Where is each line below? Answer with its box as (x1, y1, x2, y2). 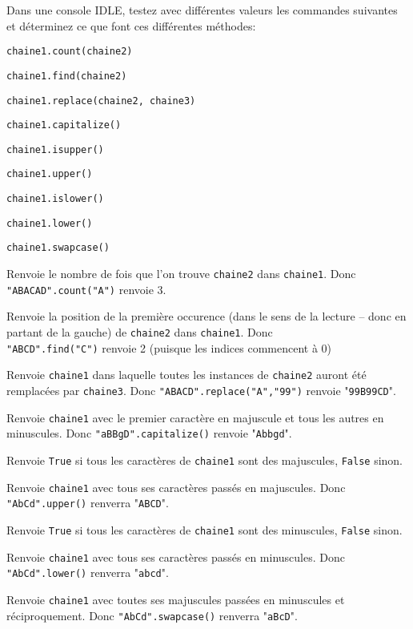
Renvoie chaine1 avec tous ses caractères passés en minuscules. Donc (6, 548, 345, 565)
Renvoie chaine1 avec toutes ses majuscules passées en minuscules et (6, 591, 345, 607)
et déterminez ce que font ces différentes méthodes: (6, 17, 256, 34)
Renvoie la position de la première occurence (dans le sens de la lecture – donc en (6, 308, 407, 325)
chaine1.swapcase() (6, 242, 110, 254)
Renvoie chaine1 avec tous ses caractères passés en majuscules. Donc (6, 478, 346, 495)
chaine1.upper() (6, 168, 93, 180)
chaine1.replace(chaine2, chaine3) (6, 95, 196, 107)
